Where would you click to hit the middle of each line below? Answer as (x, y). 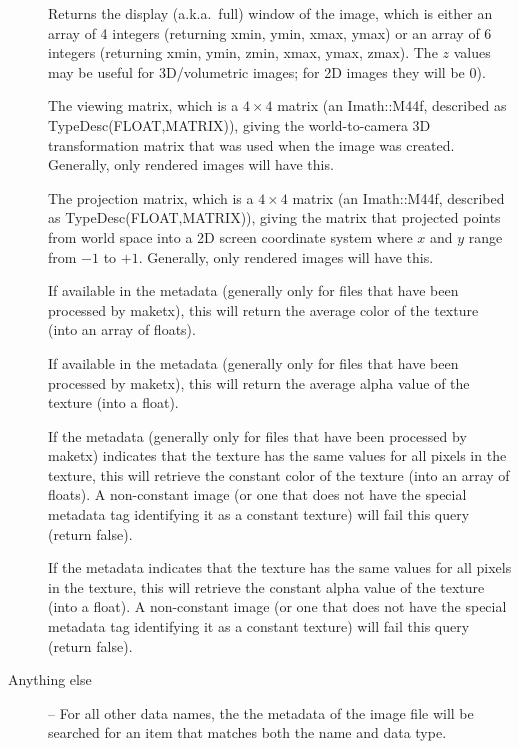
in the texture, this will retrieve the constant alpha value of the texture (266, 586)
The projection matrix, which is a (151, 197)
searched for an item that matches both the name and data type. (247, 732)
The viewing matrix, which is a (143, 105)
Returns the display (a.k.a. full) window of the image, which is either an (270, 13)
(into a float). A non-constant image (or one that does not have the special (277, 606)
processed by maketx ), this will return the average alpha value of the (259, 382)
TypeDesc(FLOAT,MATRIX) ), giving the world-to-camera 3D (239, 124)
